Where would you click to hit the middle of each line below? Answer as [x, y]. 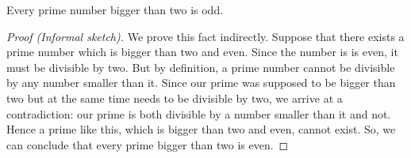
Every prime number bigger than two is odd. [115, 9]
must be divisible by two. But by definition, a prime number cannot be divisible [201, 67]
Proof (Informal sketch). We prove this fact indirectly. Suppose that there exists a [205, 36]
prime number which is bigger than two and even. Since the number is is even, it [202, 52]
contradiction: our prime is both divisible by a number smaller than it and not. [199, 113]
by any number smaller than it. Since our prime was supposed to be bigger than [201, 83]
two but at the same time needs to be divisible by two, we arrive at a [175, 98]
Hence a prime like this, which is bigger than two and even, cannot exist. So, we [201, 129]
